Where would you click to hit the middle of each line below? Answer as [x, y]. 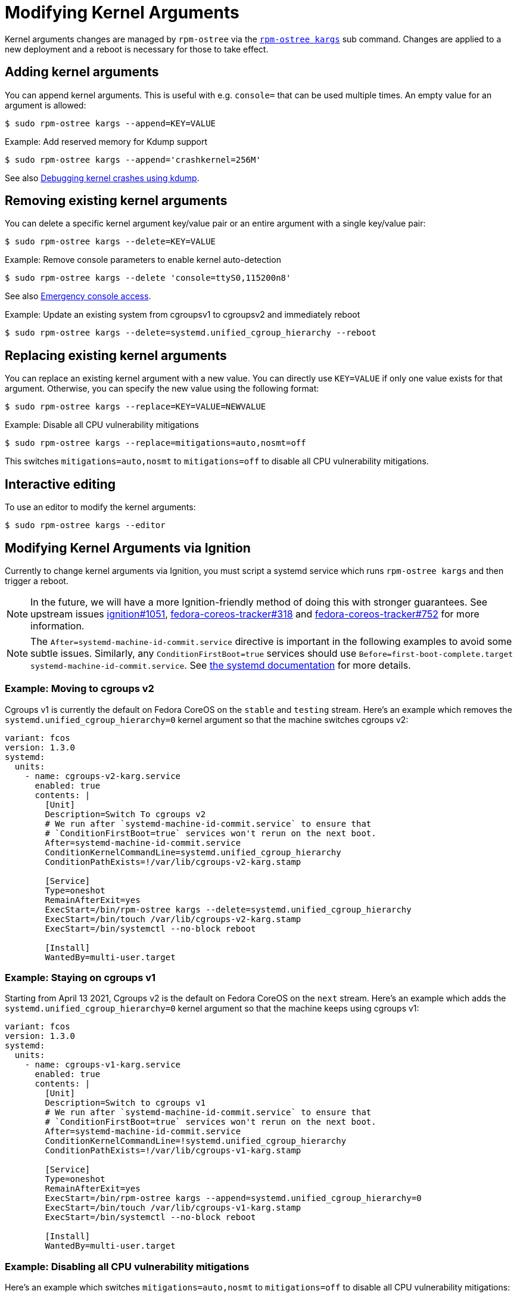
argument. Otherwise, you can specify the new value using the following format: [162, 389]
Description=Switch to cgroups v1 [125, 1103]
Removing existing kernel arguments [116, 201]
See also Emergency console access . [78, 296]
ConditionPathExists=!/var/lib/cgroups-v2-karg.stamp [173, 862]
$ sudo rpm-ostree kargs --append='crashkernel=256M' [133, 159]
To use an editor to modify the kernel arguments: [100, 507]
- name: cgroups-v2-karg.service [103, 776]
